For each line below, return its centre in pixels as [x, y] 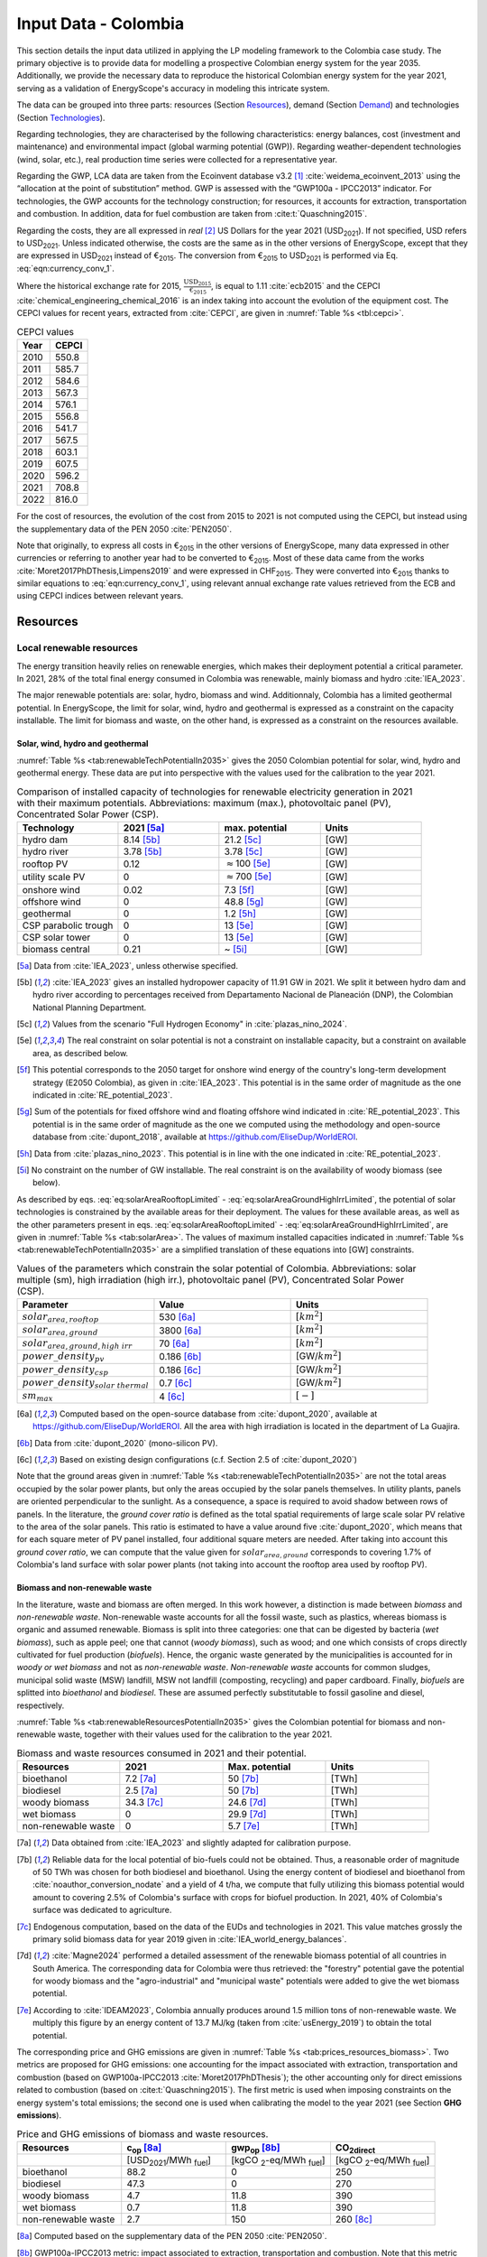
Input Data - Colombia [101, 23]
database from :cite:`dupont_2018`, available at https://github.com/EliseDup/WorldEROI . [195, 1137]
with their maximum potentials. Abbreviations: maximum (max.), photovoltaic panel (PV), [204, 803]
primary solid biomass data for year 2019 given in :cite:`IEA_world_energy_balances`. [190, 1939]
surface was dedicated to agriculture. [102, 1910]
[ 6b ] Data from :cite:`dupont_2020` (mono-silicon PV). [117, 1443]
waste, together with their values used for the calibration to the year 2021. [195, 1734]
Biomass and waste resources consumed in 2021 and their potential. [161, 1753]
